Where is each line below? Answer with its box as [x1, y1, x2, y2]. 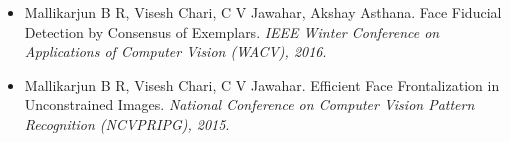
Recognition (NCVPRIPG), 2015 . [24, 113, 230, 134]
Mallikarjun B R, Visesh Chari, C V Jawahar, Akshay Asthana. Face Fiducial [24, 2, 502, 22]
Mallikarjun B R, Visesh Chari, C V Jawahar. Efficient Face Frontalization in [24, 74, 500, 95]
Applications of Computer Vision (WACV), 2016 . [24, 41, 327, 62]
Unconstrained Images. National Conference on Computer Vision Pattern [24, 94, 475, 115]
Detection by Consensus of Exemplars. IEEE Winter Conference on [24, 21, 440, 42]
